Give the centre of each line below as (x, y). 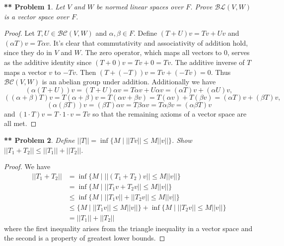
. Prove (201, 6)
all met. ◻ (20, 123)
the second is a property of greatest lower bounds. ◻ (85, 238)
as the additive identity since (48, 62)
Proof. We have (27, 166)
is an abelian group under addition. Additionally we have (129, 82)
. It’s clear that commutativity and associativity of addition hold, (149, 42)
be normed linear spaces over (140, 6)
